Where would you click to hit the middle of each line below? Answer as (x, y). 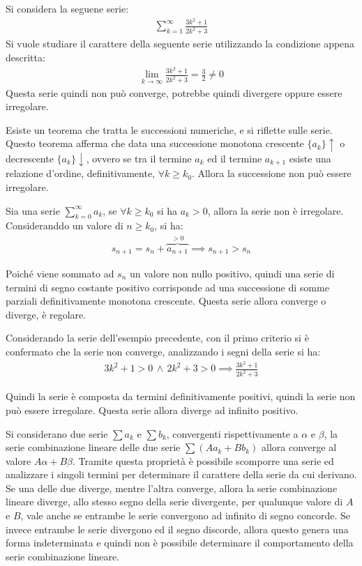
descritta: (25, 57)
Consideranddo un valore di (65, 225)
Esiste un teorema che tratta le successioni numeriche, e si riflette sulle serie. (169, 129)
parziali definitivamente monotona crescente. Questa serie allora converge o (166, 301)
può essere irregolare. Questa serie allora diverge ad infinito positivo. (152, 410)
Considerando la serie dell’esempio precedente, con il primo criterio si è (157, 338)
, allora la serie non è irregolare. (276, 210)
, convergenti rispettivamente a (232, 433)
